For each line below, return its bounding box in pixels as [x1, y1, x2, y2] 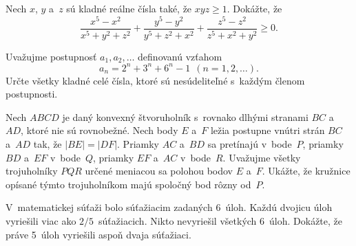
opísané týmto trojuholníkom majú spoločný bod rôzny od [6, 177, 251, 191]
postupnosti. [6, 87, 58, 101]
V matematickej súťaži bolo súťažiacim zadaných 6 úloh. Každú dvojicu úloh [6, 200, 333, 214]
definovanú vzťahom [138, 49, 222, 63]
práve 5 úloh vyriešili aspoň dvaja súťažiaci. [6, 227, 191, 241]
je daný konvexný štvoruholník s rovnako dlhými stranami [62, 109, 308, 124]
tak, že [33, 137, 62, 151]
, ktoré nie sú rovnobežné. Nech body [21, 123, 178, 137]
